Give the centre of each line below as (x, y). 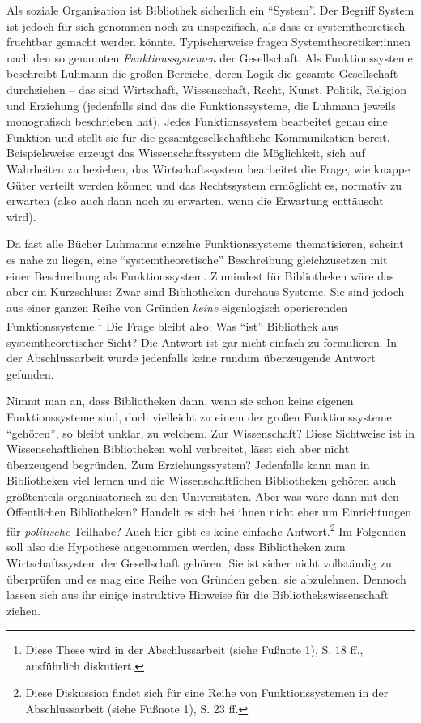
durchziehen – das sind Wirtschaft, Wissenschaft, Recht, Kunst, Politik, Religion (206, 89)
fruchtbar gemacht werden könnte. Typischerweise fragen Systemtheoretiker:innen (209, 42)
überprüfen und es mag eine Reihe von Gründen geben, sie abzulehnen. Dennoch (206, 578)
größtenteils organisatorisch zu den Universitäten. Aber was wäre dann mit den (203, 496)
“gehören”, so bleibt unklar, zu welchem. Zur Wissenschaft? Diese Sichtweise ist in (211, 432)
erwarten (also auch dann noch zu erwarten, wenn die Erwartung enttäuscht (195, 201)
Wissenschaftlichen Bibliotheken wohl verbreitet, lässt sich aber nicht (178, 449)
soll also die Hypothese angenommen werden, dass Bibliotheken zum (176, 547)
